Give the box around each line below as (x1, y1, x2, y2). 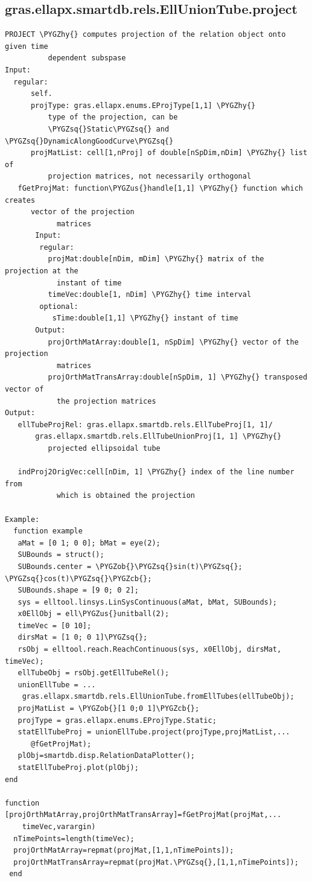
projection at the (5, 267, 78, 276)
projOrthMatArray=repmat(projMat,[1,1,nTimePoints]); (13, 846, 234, 855)
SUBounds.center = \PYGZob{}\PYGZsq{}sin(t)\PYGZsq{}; (18, 562, 243, 571)
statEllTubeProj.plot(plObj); (18, 763, 139, 772)
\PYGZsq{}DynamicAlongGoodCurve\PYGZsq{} (5, 136, 174, 145)
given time (5, 42, 48, 51)
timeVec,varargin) (22, 822, 96, 831)
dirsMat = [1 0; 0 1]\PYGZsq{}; (18, 633, 148, 642)
